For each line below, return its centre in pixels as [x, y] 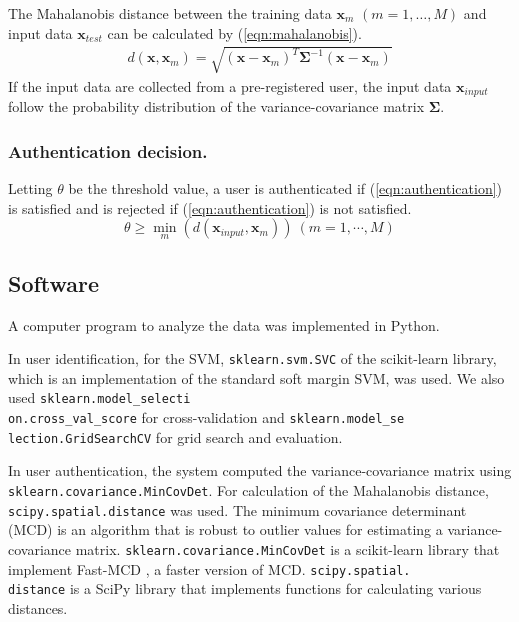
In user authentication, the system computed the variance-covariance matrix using [260, 470]
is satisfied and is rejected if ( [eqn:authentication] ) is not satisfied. [210, 207]
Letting [30, 188]
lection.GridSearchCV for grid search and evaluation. [175, 436]
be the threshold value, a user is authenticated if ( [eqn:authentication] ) [285, 188]
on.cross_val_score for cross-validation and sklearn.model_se [206, 417]
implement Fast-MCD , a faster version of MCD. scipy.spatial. [209, 568]
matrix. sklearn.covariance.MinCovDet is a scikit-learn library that [287, 548]
